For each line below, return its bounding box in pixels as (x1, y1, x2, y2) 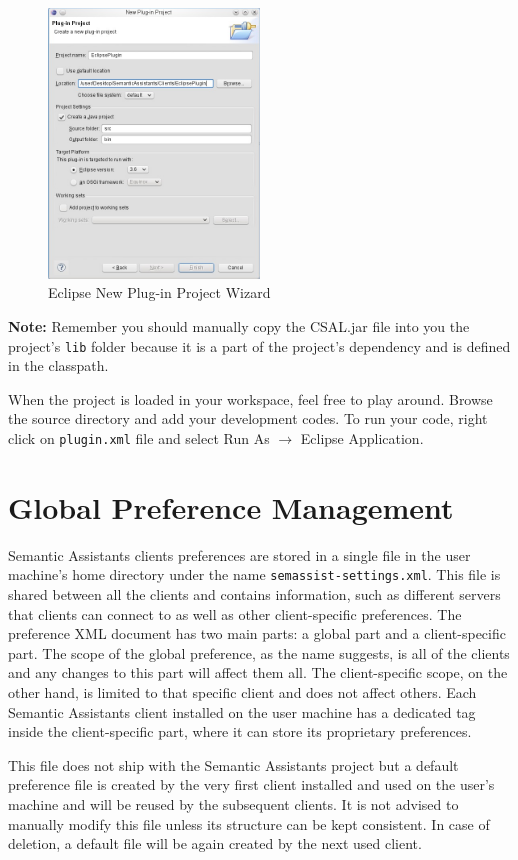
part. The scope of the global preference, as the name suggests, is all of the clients (8, 642, 510, 663)
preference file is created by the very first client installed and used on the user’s (8, 774, 495, 795)
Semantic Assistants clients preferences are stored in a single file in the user (8, 544, 471, 565)
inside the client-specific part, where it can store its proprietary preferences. (8, 721, 472, 742)
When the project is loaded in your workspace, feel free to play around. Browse (8, 388, 493, 409)
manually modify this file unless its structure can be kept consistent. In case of (8, 813, 490, 834)
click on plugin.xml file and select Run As (8, 428, 270, 449)
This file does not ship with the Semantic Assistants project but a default (8, 754, 459, 775)
